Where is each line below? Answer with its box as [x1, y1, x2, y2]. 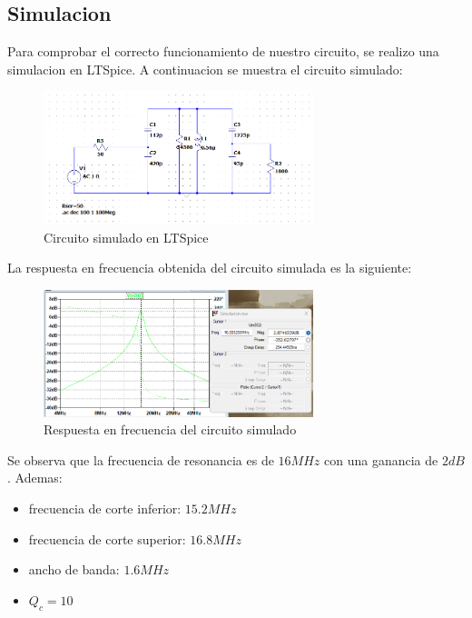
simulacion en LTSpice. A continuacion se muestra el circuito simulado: [7, 59, 403, 78]
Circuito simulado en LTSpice [44, 227, 209, 246]
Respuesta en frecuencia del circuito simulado [44, 420, 297, 439]
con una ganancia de [323, 450, 438, 469]
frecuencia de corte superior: [28, 529, 186, 548]
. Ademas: [7, 468, 63, 487]
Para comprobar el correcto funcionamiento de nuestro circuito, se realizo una [7, 42, 439, 61]
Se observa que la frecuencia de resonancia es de [7, 450, 274, 469]
